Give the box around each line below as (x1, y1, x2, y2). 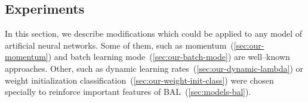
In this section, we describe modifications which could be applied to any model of (5, 27, 303, 40)
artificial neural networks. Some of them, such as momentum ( (5, 39, 234, 51)
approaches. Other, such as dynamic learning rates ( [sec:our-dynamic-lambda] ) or (5, 62, 303, 74)
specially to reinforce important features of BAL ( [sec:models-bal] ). (5, 85, 251, 98)
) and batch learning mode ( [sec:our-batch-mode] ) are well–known (48, 50, 290, 63)
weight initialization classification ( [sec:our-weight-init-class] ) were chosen (5, 74, 274, 86)
